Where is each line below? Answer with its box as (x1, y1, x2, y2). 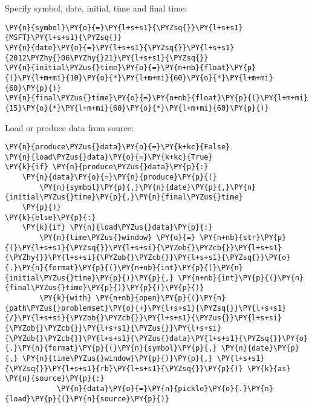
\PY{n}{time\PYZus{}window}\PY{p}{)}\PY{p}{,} (22, 354, 213, 363)
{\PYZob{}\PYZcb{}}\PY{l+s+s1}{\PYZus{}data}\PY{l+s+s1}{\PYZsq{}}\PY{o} (5, 334, 308, 343)
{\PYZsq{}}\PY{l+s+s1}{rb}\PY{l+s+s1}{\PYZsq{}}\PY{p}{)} (5, 364, 243, 373)
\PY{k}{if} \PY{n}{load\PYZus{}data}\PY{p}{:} (22, 223, 213, 232)
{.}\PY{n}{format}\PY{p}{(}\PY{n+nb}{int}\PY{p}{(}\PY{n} (5, 263, 243, 272)
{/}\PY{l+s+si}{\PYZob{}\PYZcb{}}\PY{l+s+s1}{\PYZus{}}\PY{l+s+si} (5, 314, 282, 323)
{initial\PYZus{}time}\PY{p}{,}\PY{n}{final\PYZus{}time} (5, 193, 243, 202)
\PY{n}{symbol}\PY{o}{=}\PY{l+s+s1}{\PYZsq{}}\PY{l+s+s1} (5, 23, 243, 32)
